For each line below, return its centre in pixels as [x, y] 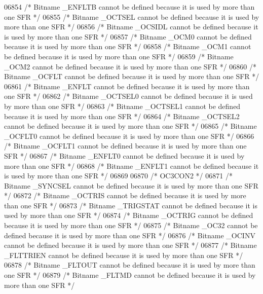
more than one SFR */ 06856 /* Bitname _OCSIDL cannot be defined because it [131, 27]
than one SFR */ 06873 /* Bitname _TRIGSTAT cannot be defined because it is [131, 205]
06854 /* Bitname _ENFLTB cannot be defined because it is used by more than [129, 7]
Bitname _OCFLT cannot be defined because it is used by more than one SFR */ [132, 76]
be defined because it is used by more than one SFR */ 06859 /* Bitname [119, 56]
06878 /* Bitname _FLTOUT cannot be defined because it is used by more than [130, 265]
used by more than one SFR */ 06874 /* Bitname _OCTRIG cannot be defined [129, 215]
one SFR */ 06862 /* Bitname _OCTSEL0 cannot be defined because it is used [128, 96]
